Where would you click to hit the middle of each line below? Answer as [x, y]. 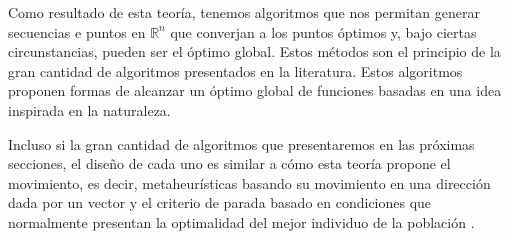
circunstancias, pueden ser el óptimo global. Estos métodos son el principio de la [254, 51]
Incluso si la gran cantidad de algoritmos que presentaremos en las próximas [241, 143]
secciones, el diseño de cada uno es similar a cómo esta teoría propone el [229, 163]
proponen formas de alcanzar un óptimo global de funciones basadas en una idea [255, 90]
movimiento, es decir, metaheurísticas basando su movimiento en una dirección [249, 182]
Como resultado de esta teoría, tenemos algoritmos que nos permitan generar [244, 12]
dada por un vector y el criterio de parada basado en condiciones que [220, 202]
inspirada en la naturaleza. [89, 109]
